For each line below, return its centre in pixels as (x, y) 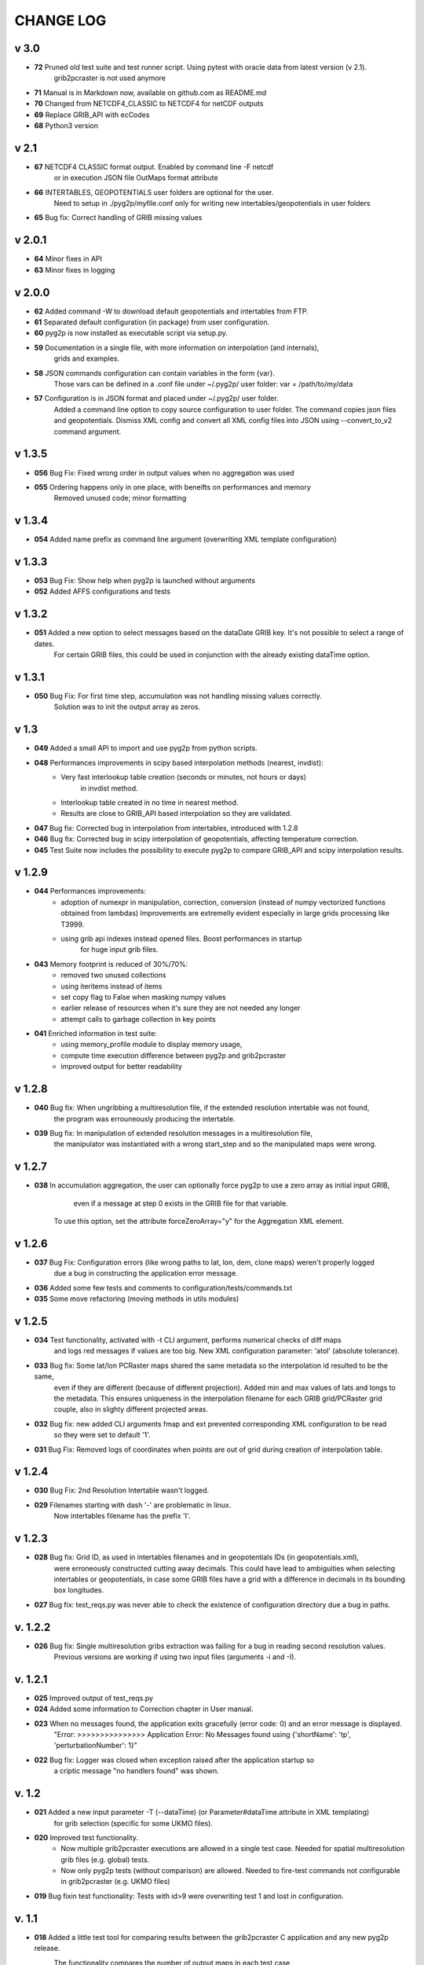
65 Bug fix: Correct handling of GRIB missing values (118, 218)
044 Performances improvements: (90, 891)
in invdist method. (109, 788)
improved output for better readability (121, 1067)
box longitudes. (79, 1590)
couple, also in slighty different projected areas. (131, 1409)
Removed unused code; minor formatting (120, 498)
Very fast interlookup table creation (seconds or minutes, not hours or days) (183, 777)
